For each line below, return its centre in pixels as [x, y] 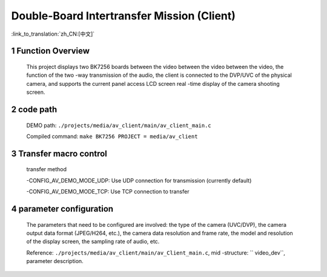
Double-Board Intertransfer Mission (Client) [124, 16]
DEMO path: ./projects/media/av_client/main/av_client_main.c [119, 125]
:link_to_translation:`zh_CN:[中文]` [53, 34]
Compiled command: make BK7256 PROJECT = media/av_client [112, 136]
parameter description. [55, 261]
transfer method [46, 169]
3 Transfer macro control [59, 153]
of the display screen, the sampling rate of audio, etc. [93, 241]
